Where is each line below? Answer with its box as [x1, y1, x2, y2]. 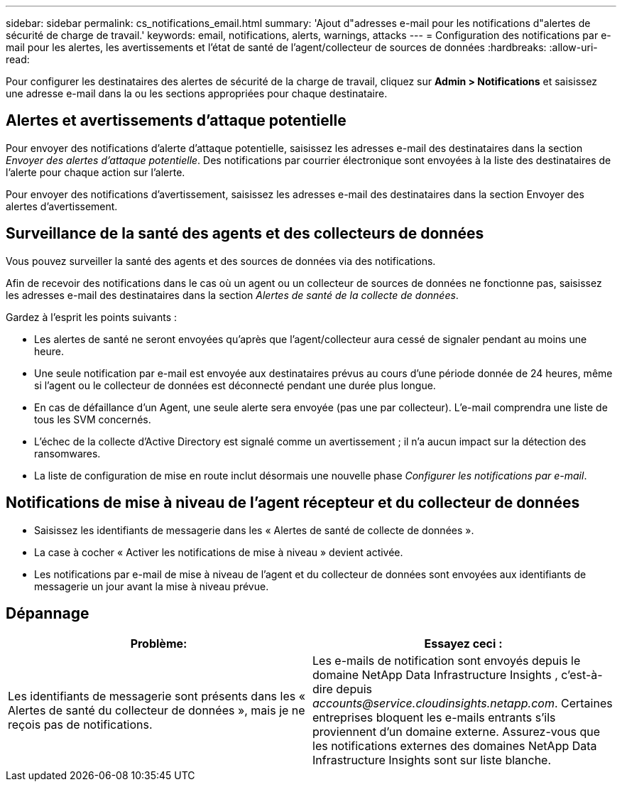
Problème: [130, 636, 187, 651]
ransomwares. [34, 447, 101, 460]
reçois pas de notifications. [8, 717, 153, 732]
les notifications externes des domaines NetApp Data [312, 739, 597, 754]
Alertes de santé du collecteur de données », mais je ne [8, 703, 305, 718]
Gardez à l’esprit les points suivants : [6, 310, 178, 323]
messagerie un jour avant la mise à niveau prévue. [34, 580, 269, 592]
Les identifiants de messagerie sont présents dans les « [8, 689, 306, 704]
